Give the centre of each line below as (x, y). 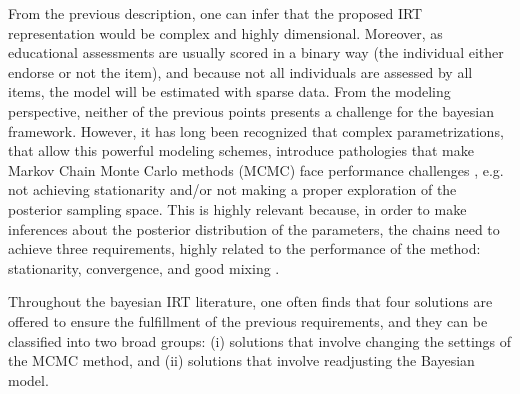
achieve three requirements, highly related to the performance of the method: (244, 248)
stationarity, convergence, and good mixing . (144, 267)
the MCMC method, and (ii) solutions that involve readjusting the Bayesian (241, 360)
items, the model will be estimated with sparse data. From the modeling (229, 91)
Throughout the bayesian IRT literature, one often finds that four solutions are (250, 301)
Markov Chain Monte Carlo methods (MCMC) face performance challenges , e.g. (256, 169)
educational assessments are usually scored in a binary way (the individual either (256, 52)
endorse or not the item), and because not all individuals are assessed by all (240, 71)
